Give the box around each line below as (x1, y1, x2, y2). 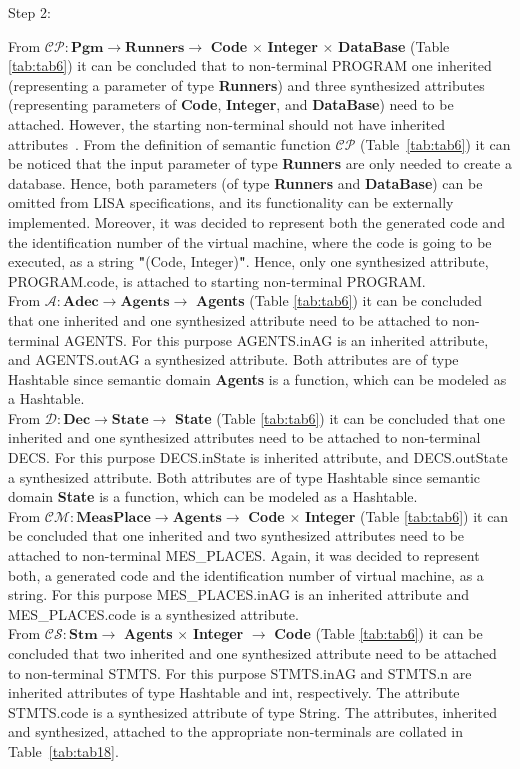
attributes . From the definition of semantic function (8, 133, 331, 154)
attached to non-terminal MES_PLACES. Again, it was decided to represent (8, 545, 480, 566)
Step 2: (8, 2, 51, 22)
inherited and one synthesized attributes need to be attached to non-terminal (8, 427, 481, 448)
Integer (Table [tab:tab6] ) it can (304, 505, 509, 526)
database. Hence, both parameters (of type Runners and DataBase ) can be (8, 172, 483, 193)
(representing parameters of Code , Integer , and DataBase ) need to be (8, 94, 454, 115)
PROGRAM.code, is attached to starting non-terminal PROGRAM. (8, 270, 426, 291)
